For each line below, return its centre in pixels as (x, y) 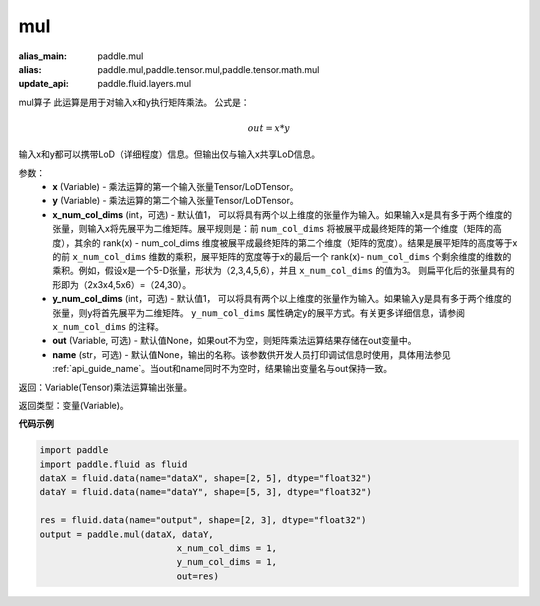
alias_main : (42, 56)
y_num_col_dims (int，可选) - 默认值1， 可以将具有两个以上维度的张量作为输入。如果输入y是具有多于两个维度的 (282, 299)
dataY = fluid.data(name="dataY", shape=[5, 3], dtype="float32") (205, 492)
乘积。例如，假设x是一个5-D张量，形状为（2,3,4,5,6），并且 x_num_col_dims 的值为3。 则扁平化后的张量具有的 (283, 271)
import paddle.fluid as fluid (113, 464)
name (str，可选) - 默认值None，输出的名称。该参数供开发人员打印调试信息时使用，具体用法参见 (252, 354)
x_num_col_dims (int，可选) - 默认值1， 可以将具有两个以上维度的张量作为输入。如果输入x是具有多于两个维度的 (282, 214)
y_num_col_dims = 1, (226, 562)
